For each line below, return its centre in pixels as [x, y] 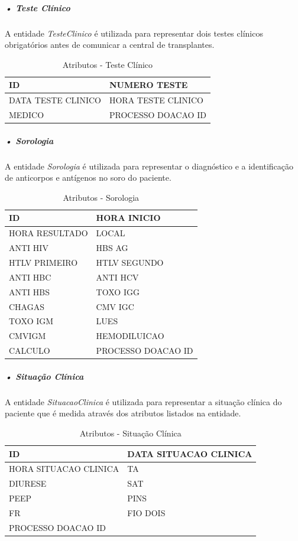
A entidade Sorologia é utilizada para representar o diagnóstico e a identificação [149, 166]
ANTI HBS [30, 291]
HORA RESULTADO [48, 233]
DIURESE [28, 483]
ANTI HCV [117, 277]
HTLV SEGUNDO [130, 262]
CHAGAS [27, 306]
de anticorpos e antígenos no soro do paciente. [88, 177]
